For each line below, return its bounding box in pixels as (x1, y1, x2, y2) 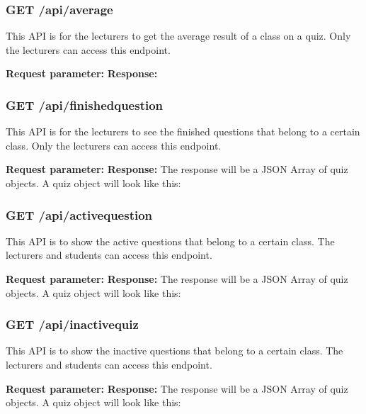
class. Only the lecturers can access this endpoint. (6, 138, 222, 152)
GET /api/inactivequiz (6, 315, 139, 333)
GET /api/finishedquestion (6, 96, 164, 113)
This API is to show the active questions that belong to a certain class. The (6, 233, 335, 248)
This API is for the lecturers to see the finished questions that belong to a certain (6, 124, 360, 139)
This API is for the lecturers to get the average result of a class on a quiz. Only (6, 28, 351, 43)
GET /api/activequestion (6, 206, 153, 223)
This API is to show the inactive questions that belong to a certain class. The (6, 343, 343, 358)
